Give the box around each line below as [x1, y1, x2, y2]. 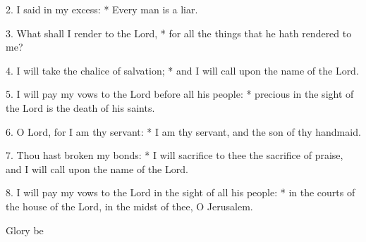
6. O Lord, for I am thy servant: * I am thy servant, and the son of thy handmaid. [6, 124, 361, 139]
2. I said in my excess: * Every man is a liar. [6, 2, 198, 16]
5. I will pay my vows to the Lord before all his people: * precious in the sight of [6, 87, 354, 101]
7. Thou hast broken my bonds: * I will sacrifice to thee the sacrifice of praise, [6, 148, 343, 163]
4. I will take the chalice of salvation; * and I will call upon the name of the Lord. [6, 63, 359, 77]
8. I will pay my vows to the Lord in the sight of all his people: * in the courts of [6, 185, 355, 200]
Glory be [6, 222, 44, 237]
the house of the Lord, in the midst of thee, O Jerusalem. [6, 198, 253, 213]
